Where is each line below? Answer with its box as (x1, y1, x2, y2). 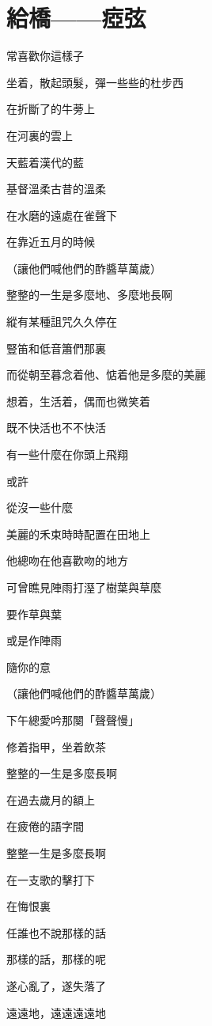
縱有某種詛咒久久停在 (6, 313, 117, 330)
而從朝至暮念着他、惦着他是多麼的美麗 (6, 366, 206, 383)
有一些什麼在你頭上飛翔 (6, 446, 128, 463)
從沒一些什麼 (6, 499, 73, 516)
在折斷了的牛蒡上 (6, 100, 95, 117)
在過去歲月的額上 (6, 791, 95, 808)
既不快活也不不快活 (6, 419, 106, 436)
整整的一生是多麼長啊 (6, 765, 117, 782)
